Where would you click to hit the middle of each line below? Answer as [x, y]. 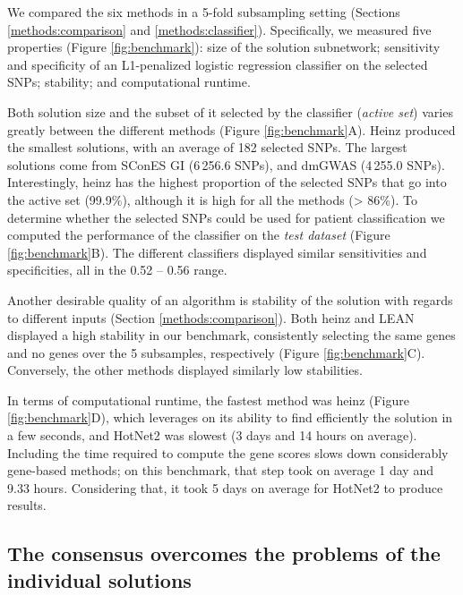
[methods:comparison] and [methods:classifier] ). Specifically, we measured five [219, 29]
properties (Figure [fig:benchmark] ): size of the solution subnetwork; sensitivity [224, 47]
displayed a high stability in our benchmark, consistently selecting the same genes [231, 335]
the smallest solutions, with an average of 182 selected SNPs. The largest [207, 147]
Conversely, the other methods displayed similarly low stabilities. [185, 370]
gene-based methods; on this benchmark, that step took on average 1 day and [220, 470]
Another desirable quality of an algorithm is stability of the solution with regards [230, 299]
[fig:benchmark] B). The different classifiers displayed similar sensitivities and [217, 252]
